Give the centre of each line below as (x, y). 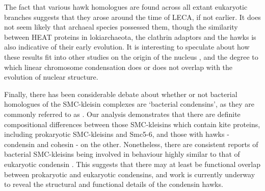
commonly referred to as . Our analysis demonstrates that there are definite (122, 114)
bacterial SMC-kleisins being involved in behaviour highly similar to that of (122, 154)
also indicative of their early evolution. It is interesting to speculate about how (127, 47)
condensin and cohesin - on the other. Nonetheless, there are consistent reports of (131, 144)
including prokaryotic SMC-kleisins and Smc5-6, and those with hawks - (117, 134)
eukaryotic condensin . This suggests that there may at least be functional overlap (132, 164)
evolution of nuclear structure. (51, 77)
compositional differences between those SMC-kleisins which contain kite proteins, (132, 124)
